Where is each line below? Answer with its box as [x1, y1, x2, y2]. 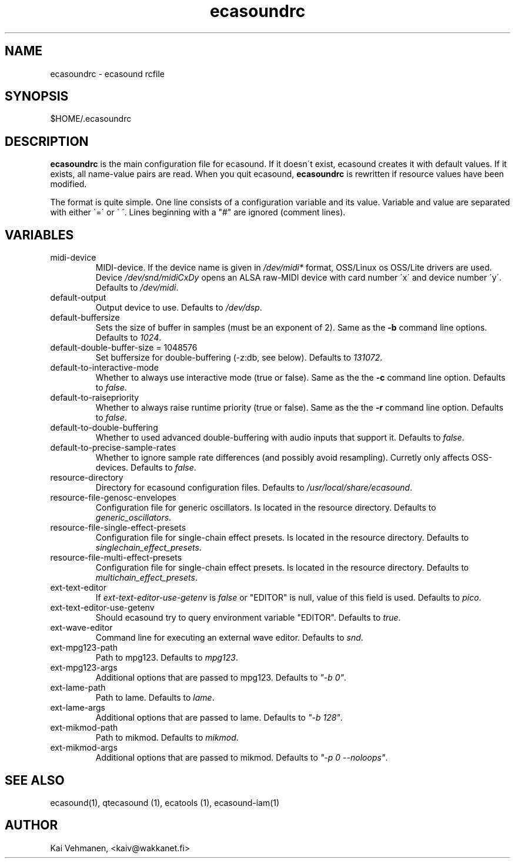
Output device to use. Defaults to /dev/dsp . [95, 302, 262, 313]
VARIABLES [5, 227, 74, 242]
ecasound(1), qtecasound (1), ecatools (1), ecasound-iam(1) [50, 797, 280, 808]
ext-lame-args [50, 702, 105, 713]
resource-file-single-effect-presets [50, 522, 186, 533]
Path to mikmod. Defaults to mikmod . [95, 732, 239, 743]
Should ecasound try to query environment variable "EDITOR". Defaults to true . [95, 612, 401, 623]
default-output [50, 292, 106, 303]
